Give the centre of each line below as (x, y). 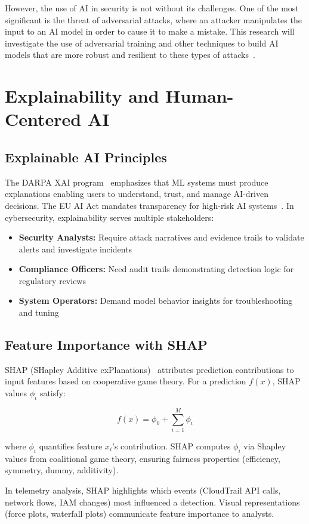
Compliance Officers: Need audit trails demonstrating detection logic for (156, 269)
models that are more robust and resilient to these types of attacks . (130, 55)
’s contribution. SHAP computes (172, 446)
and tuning (39, 312)
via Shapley (265, 446)
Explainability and (82, 96)
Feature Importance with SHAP (106, 345)
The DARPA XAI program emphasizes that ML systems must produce (137, 182)
